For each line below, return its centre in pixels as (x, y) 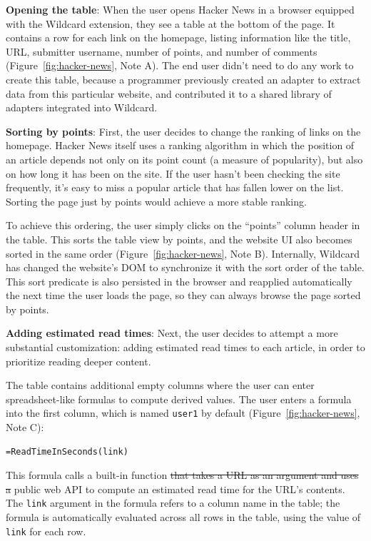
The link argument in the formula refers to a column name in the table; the (173, 503)
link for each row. (46, 531)
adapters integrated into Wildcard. (82, 107)
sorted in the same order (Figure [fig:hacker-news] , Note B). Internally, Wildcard (183, 253)
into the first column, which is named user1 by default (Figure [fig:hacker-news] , (183, 413)
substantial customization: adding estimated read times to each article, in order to (185, 347)
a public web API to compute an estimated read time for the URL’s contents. (176, 489)
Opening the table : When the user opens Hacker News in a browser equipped (180, 9)
